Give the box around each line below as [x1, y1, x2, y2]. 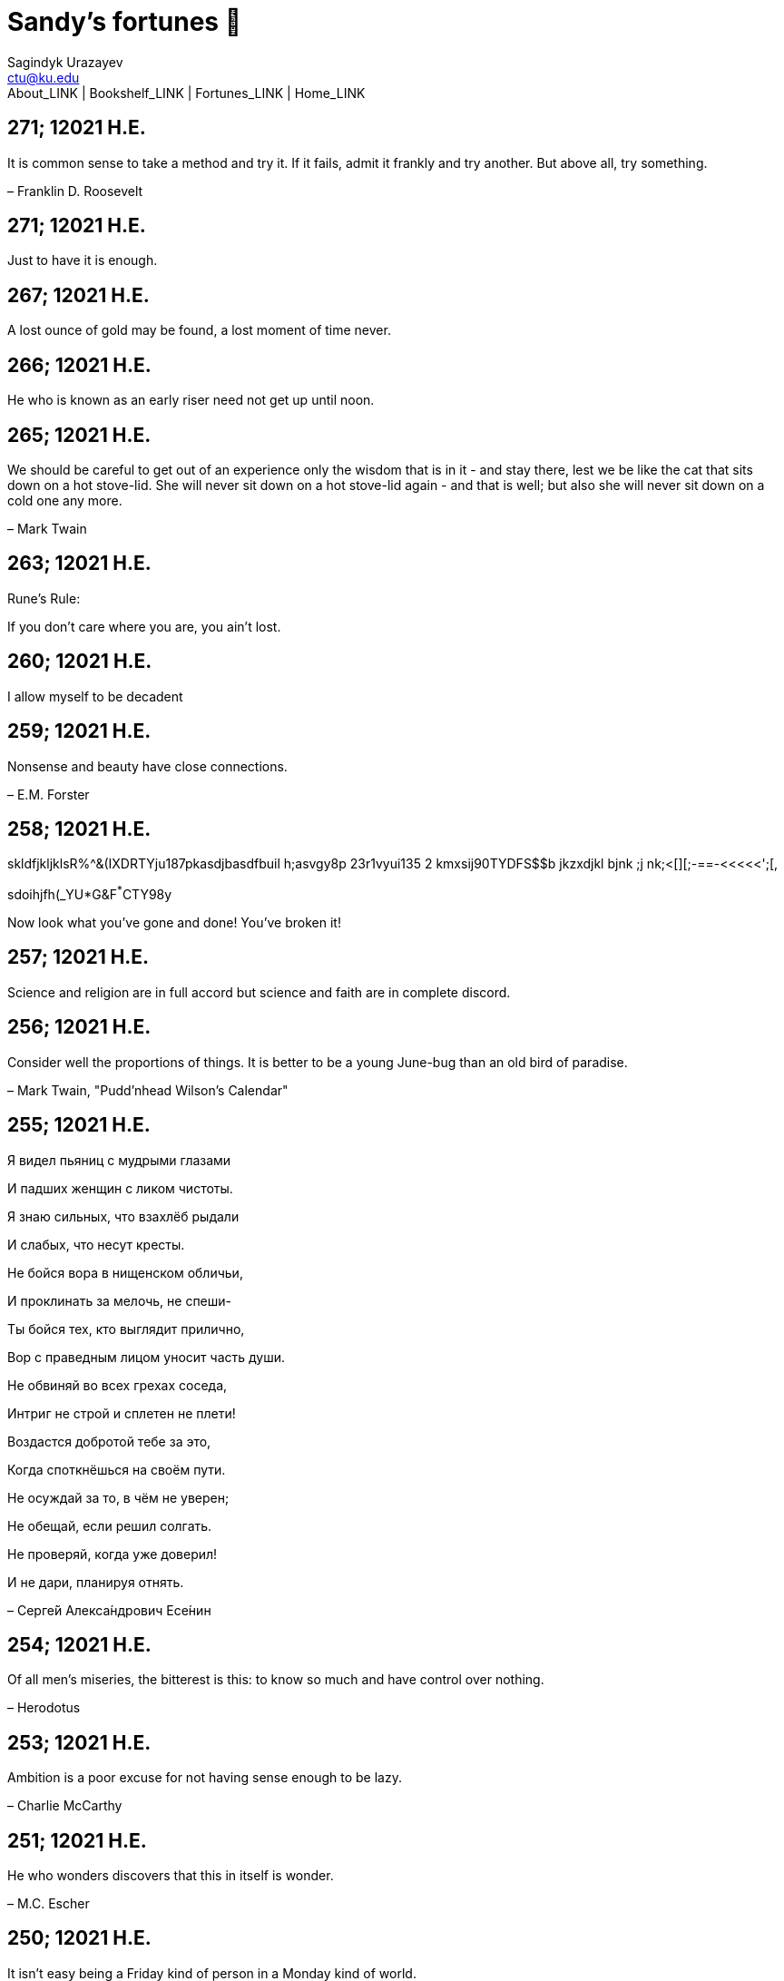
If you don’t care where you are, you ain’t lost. [7, 618, 281, 634]
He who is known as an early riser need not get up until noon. [7, 392, 375, 408]
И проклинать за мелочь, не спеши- [7, 1292, 232, 1309]
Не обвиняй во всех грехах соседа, [7, 1377, 228, 1393]
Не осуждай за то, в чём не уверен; [7, 1489, 230, 1505]
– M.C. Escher [7, 1896, 90, 1912]
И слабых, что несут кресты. [7, 1236, 185, 1252]
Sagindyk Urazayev [7, 54, 123, 70]
